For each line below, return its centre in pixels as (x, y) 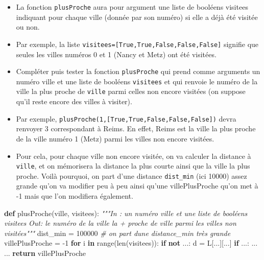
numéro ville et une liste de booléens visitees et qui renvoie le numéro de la (137, 81)
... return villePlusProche (45, 253)
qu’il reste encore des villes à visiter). (74, 101)
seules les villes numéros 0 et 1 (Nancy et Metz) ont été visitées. (116, 54)
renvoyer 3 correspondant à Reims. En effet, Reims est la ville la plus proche (136, 128)
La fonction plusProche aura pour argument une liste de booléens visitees (132, 7)
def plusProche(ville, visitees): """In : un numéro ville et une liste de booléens (126, 213)
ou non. (28, 27)
